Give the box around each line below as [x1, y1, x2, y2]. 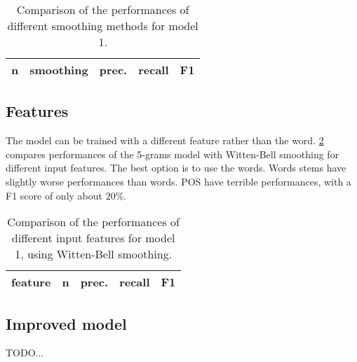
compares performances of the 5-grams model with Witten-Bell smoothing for [6, 146, 339, 161]
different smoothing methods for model [7, 18, 198, 34]
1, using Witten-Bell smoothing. [15, 246, 173, 263]
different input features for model [11, 230, 175, 246]
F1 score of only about [6, 188, 102, 202]
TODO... [6, 345, 44, 360]
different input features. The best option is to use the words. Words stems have [6, 160, 346, 175]
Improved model [6, 312, 127, 334]
